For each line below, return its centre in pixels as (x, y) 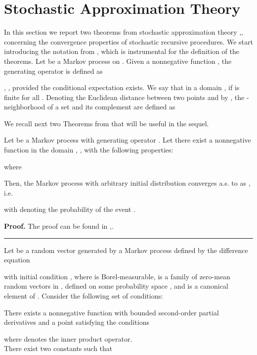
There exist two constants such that (58, 348)
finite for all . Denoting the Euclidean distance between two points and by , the (124, 97)
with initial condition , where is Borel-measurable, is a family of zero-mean (117, 276)
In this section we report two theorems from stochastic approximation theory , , (124, 32)
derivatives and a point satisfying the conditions (77, 322)
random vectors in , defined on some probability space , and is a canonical (116, 286)
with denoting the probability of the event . (70, 209)
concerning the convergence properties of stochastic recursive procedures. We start (128, 41)
